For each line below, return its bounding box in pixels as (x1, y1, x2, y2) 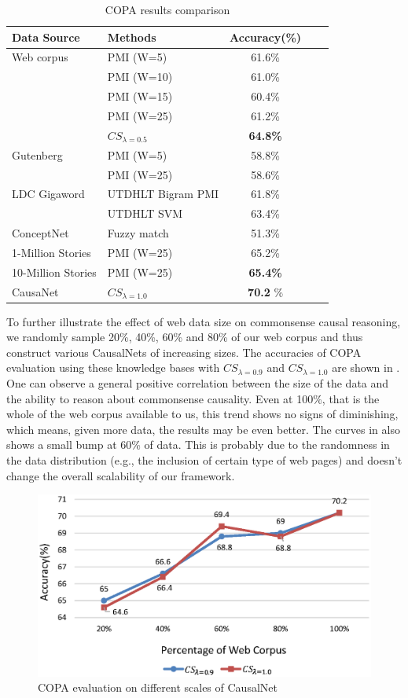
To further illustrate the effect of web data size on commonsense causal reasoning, (6, 313, 401, 329)
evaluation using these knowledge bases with (6, 359, 220, 376)
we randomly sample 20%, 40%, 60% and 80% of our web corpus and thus (6, 329, 363, 345)
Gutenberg (12, 146, 63, 163)
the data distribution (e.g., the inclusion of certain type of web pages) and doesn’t (6, 452, 402, 468)
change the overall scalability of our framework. (6, 467, 235, 483)
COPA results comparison (105, 2, 230, 17)
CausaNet (12, 283, 59, 299)
